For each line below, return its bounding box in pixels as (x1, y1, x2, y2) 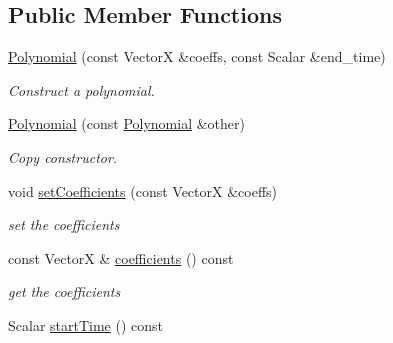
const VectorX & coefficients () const (8, 247, 234, 268)
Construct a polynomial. (8, 79, 155, 100)
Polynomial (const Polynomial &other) (8, 113, 245, 134)
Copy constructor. (8, 146, 118, 167)
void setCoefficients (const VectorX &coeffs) (8, 180, 278, 201)
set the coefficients (8, 214, 120, 235)
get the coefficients (8, 281, 121, 302)
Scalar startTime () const (8, 314, 164, 335)
